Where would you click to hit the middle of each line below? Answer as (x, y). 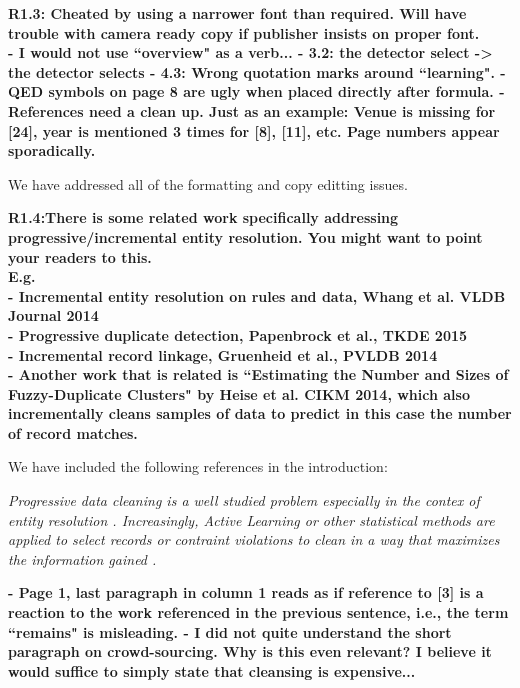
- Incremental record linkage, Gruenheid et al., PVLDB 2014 (223, 354)
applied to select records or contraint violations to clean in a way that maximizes (254, 539)
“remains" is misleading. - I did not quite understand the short (230, 631)
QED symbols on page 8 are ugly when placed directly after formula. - (256, 91)
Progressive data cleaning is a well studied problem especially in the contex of (244, 500)
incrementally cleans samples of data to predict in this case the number (260, 413)
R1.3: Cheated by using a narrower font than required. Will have (237, 13)
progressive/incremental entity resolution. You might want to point (245, 236)
